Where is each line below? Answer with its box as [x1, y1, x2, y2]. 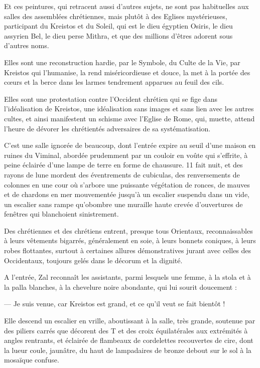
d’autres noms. [4, 40, 49, 51]
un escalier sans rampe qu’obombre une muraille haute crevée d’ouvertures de [4, 199, 243, 209]
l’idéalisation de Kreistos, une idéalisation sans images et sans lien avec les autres [4, 103, 254, 114]
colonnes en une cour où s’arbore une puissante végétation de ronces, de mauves [4, 179, 250, 190]
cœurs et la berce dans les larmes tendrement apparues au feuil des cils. [4, 77, 224, 87]
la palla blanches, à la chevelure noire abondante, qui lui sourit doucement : [4, 281, 237, 292]
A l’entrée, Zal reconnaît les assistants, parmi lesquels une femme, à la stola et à [4, 272, 251, 282]
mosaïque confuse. [4, 354, 59, 365]
